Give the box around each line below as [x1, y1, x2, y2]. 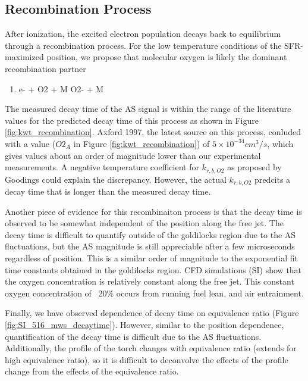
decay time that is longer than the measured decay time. [5, 185, 211, 198]
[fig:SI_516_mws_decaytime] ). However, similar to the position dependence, [5, 318, 284, 330]
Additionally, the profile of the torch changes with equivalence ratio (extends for [5, 342, 297, 354]
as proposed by [227, 161, 282, 173]
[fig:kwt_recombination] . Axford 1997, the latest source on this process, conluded [5, 126, 301, 138]
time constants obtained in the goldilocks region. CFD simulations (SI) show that [5, 263, 302, 276]
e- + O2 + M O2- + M [18, 82, 104, 95]
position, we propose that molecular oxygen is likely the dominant [46, 51, 287, 63]
